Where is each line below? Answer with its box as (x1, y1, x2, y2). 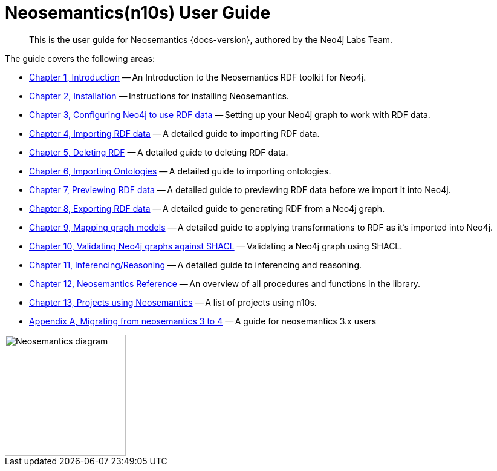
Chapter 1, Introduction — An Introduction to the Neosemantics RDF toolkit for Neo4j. (29, 71, 366, 82)
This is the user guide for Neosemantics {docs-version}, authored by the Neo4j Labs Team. (29, 34, 393, 45)
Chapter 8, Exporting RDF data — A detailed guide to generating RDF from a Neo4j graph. (29, 203, 385, 214)
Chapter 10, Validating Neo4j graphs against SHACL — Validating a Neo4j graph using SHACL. (29, 240, 403, 251)
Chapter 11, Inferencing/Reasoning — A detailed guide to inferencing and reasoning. (29, 259, 362, 270)
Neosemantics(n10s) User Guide (5, 2, 271, 23)
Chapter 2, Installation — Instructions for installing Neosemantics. (29, 90, 289, 101)
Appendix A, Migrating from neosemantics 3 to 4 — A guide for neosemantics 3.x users (29, 315, 377, 326)
